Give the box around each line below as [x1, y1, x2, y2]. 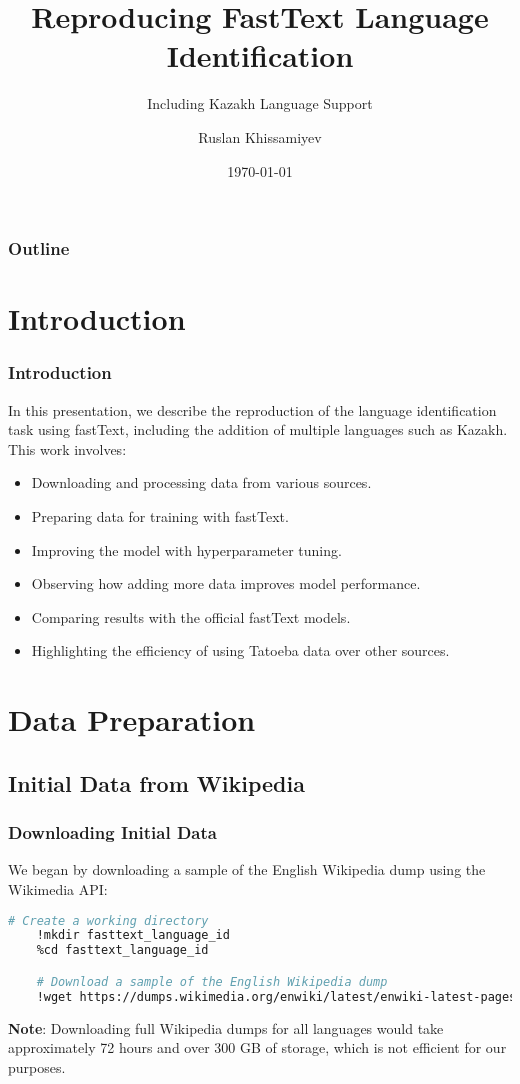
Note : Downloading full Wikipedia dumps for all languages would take [8, 1017, 444, 1038]
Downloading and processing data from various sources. [31, 472, 372, 493]
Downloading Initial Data [8, 820, 217, 845]
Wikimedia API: [8, 878, 108, 899]
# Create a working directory [8, 913, 209, 928]
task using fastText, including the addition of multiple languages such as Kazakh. [8, 419, 508, 440]
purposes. [8, 1056, 66, 1077]
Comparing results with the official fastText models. [31, 606, 351, 627]
